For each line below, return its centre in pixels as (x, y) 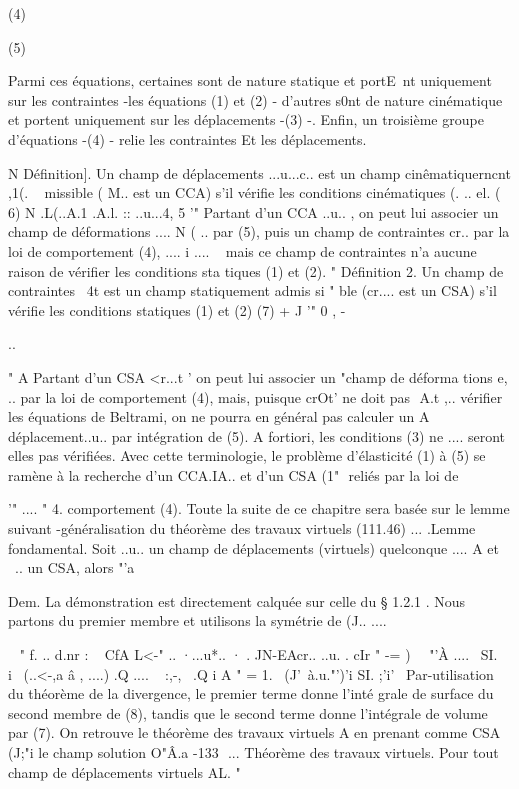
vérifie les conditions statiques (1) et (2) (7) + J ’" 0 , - (177, 309)
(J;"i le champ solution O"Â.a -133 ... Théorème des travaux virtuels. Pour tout (253, 752)
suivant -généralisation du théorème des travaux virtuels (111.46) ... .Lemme (242, 528)
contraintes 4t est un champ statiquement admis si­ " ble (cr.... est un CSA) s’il (252, 290)
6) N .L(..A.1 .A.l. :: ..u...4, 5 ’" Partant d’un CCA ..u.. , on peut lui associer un (253, 211)
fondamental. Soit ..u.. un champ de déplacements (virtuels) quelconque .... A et (253, 547)
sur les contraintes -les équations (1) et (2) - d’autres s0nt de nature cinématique (255, 99)
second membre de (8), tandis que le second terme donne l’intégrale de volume (248, 712)
